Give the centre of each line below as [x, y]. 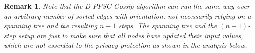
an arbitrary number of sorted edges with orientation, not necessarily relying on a [127, 16]
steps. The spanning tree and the [168, 26]
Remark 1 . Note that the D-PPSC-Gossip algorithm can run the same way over [127, 6]
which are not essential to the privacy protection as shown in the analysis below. [126, 45]
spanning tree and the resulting [51, 26]
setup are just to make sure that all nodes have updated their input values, [130, 35]
